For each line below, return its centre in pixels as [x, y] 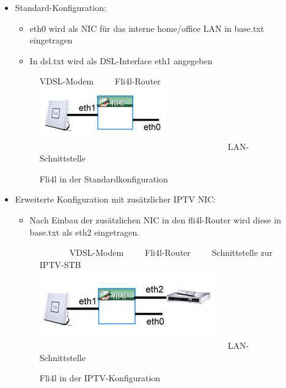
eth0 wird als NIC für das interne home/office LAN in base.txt [147, 28]
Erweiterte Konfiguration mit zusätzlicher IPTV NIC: [116, 199]
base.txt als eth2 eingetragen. [85, 232]
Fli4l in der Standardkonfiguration [104, 178]
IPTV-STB [60, 264]
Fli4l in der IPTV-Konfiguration [100, 378]
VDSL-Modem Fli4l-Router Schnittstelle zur [171, 252]
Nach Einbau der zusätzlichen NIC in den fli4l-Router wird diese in [155, 219]
